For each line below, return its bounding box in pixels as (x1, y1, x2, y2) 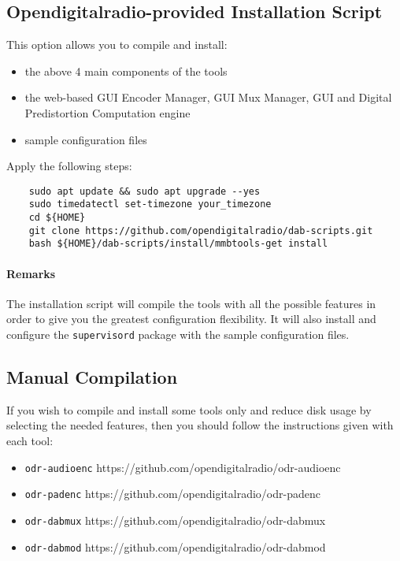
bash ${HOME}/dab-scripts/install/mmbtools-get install (28, 238, 328, 250)
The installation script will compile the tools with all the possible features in (6, 295, 376, 311)
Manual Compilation (6, 365, 178, 389)
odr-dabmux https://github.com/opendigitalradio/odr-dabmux (24, 511, 326, 528)
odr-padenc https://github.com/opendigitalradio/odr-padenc (24, 485, 320, 502)
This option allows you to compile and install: (6, 36, 228, 53)
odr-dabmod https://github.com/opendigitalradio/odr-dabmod (24, 538, 326, 555)
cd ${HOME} (28, 212, 86, 224)
